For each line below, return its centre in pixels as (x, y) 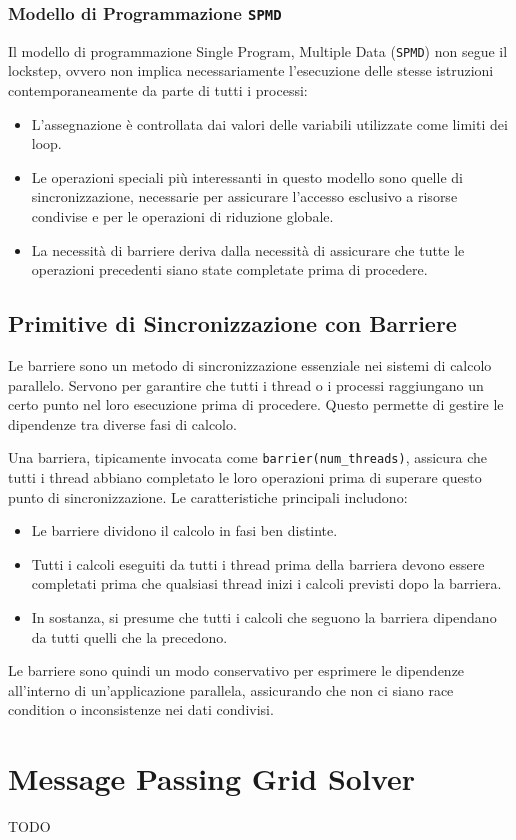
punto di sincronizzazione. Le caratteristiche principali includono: (208, 496)
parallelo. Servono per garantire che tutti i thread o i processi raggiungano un (246, 384)
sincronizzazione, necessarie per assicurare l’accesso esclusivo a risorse (244, 196)
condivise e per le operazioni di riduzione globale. (182, 216)
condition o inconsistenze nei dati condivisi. (141, 709)
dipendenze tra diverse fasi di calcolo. (122, 423)
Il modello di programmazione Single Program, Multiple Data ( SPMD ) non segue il (258, 50)
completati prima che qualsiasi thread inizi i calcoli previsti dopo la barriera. (266, 583)
